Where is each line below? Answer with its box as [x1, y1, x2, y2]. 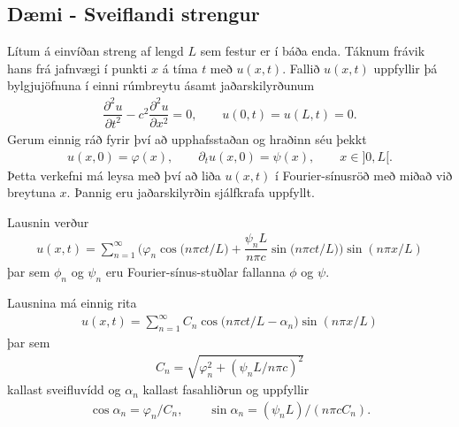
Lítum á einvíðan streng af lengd [7, 42, 184, 60]
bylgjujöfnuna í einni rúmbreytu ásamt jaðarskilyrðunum [7, 76, 315, 95]
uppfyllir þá [373, 58, 438, 77]
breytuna [7, 183, 56, 202]
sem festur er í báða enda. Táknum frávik [200, 42, 425, 60]
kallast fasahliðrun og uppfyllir [142, 380, 310, 399]
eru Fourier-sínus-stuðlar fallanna [105, 263, 286, 281]
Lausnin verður [7, 212, 89, 231]
